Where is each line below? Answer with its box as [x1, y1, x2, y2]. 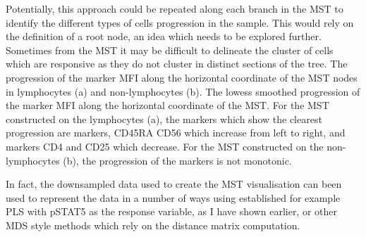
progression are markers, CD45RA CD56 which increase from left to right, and [6, 125, 346, 140]
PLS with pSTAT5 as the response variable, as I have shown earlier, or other [6, 204, 338, 219]
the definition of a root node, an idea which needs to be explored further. [6, 29, 322, 44]
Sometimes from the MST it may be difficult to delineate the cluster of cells [6, 42, 334, 57]
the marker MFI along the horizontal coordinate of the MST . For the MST [6, 98, 329, 113]
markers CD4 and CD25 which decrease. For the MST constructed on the [6, 139, 324, 153]
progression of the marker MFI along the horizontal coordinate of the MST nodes [6, 70, 358, 84]
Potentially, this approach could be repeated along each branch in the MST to [6, 1, 343, 15]
